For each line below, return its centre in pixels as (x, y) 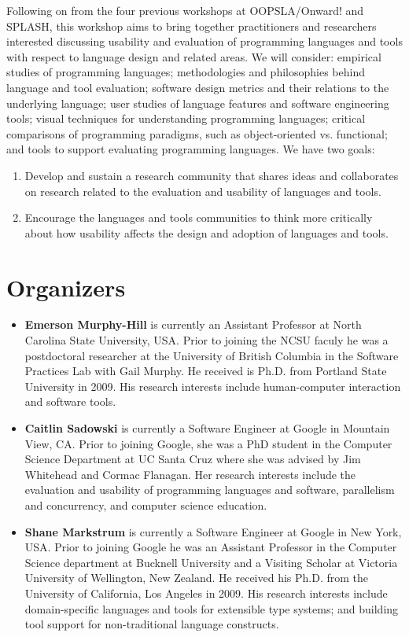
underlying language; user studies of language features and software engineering (198, 103)
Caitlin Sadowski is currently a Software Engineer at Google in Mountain (207, 428)
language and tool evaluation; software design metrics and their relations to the (198, 87)
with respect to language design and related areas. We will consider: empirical (194, 56)
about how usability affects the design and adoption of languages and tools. (206, 232)
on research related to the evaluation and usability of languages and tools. (203, 191)
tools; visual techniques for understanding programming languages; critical (186, 118)
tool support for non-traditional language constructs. (152, 624)
